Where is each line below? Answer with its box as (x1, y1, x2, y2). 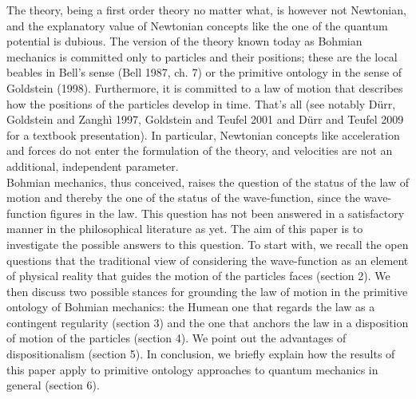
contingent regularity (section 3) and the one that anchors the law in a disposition (6, 314, 409, 330)
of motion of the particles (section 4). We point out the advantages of (6, 330, 347, 346)
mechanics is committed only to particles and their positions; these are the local (6, 48, 398, 65)
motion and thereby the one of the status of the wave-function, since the (6, 189, 361, 206)
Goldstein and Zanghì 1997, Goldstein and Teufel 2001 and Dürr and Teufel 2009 (6, 111, 404, 128)
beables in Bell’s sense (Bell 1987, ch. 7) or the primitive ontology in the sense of (6, 64, 402, 81)
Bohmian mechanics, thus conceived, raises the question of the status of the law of (6, 173, 409, 190)
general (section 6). (6, 377, 100, 393)
